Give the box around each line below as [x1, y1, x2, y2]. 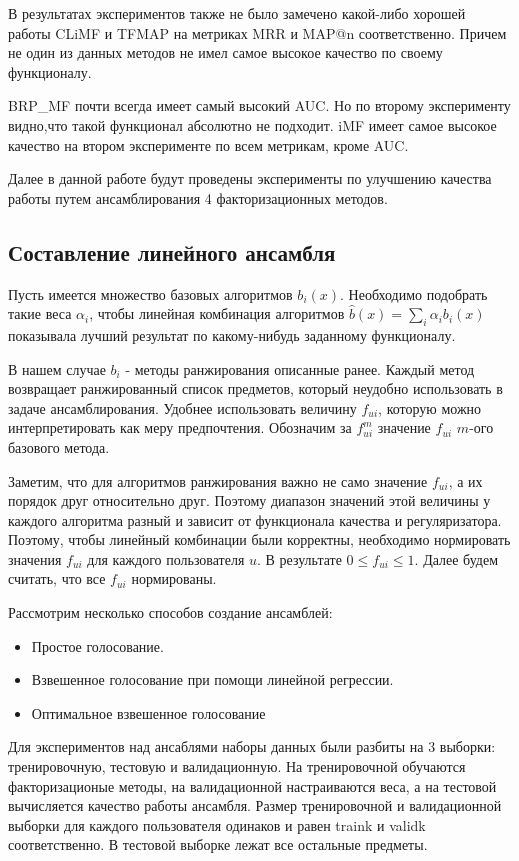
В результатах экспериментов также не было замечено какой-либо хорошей [8, 3, 466, 23]
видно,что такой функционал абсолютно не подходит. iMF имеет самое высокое [8, 114, 497, 135]
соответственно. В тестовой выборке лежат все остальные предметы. [8, 834, 428, 855]
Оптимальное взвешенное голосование [31, 702, 266, 723]
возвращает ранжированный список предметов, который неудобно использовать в [8, 378, 503, 399]
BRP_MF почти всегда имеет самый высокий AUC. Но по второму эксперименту [8, 95, 511, 116]
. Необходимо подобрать [340, 283, 488, 304]
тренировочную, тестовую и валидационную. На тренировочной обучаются [8, 756, 466, 777]
